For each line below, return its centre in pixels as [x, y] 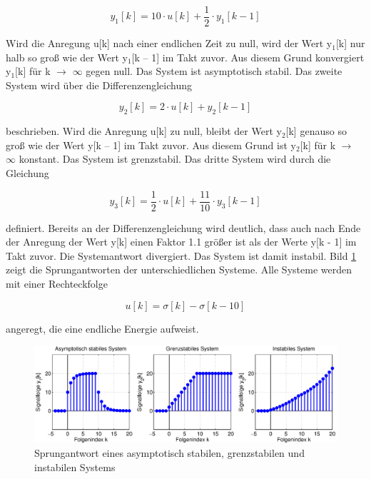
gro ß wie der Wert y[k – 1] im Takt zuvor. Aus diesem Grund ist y [151, 145]
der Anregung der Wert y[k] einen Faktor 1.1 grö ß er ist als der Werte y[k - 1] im [181, 242]
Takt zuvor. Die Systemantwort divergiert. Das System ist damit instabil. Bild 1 [181, 255]
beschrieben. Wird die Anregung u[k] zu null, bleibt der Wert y [144, 131]
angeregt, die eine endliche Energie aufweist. [102, 328]
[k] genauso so [316, 131]
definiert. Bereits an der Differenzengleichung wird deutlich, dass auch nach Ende [183, 227]
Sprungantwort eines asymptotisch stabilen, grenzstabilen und [169, 453]
